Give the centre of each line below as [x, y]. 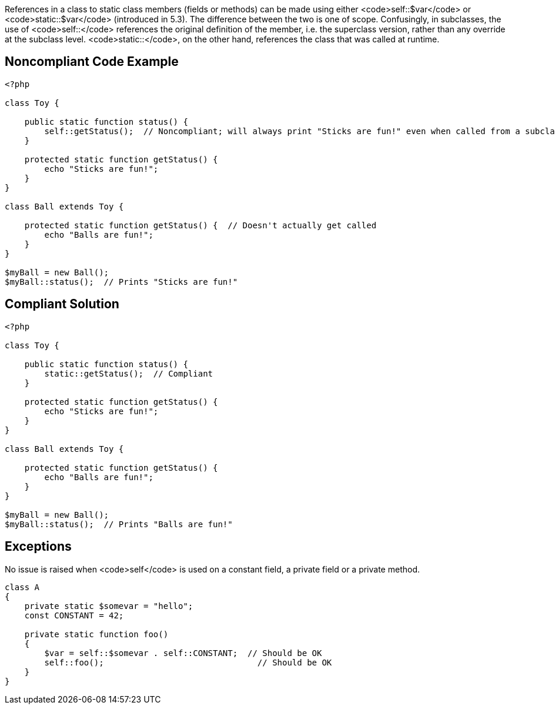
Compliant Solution [62, 304]
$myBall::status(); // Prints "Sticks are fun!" [121, 282]
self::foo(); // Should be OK [188, 662]
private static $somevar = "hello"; [109, 606]
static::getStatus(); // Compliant [129, 373]
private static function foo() [96, 634]
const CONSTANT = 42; [74, 615]
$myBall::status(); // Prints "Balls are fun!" [119, 524]
